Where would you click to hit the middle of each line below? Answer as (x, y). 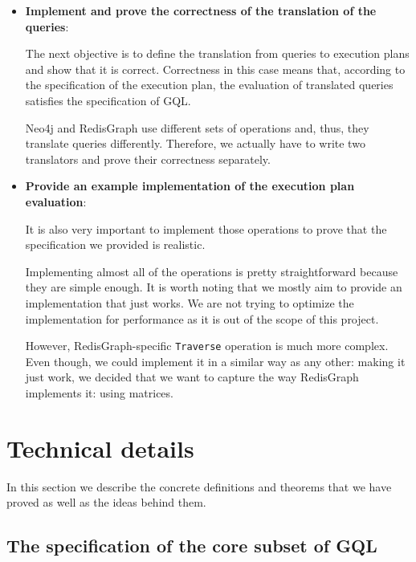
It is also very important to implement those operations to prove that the (206, 228)
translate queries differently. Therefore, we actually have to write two (195, 143)
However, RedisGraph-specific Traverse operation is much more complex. (207, 346)
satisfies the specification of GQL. (108, 100)
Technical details (100, 448)
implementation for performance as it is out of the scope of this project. (202, 318)
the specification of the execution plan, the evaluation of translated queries (209, 85)
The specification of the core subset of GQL (192, 546)
